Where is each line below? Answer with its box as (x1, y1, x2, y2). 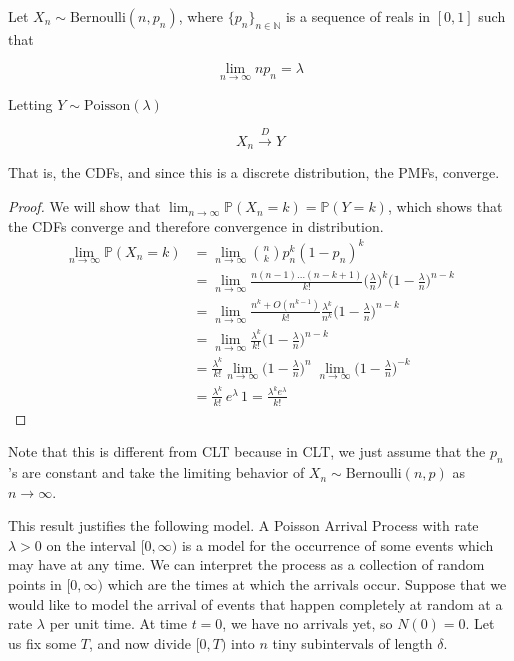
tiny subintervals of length (272, 632, 433, 653)
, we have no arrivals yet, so (222, 613, 393, 634)
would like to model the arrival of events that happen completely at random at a (8, 593, 503, 614)
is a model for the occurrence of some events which (181, 534, 494, 555)
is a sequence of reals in (285, 6, 431, 26)
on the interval (46, 534, 136, 555)
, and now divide (89, 632, 191, 653)
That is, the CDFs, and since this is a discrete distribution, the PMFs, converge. (8, 162, 500, 183)
